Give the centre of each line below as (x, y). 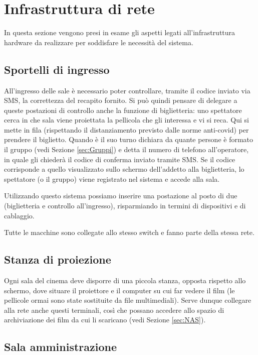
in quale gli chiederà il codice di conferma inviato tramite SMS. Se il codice (120, 159)
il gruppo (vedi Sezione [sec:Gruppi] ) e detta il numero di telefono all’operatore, (126, 149)
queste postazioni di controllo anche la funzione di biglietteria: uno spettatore (123, 110)
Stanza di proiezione (58, 259)
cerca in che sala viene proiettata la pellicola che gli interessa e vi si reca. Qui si (126, 120)
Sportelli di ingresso (57, 69)
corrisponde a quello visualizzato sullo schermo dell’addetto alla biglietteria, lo (124, 169)
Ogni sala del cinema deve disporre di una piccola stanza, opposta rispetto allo (125, 280)
